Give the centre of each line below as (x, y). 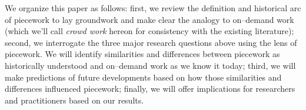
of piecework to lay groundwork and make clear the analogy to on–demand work (149, 19)
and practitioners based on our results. (74, 100)
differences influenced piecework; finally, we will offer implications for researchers (150, 89)
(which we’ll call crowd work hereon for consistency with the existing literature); (149, 31)
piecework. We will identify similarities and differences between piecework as (142, 54)
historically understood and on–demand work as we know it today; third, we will (150, 65)
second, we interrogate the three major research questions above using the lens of (151, 42)
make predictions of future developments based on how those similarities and (143, 77)
